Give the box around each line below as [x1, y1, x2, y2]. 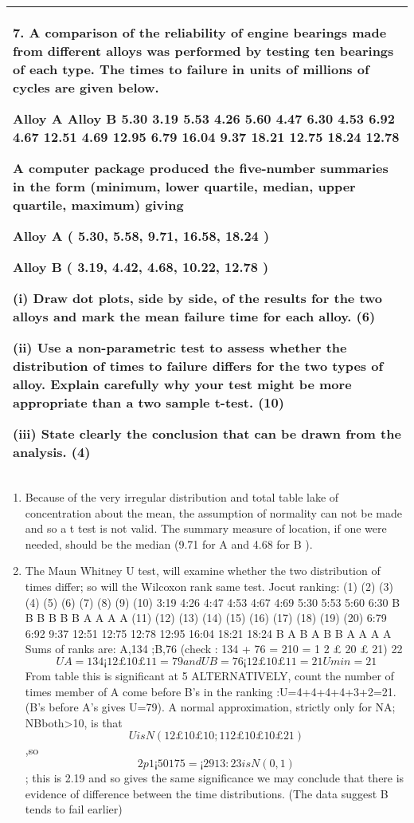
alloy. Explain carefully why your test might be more [13, 375, 352, 393]
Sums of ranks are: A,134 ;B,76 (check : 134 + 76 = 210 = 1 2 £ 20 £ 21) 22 [25, 640, 403, 657]
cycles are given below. [13, 78, 159, 96]
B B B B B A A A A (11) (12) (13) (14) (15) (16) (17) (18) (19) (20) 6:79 [25, 609, 387, 626]
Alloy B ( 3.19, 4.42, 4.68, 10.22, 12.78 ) [13, 258, 269, 276]
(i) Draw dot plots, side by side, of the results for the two [13, 289, 383, 307]
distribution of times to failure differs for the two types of [13, 356, 384, 375]
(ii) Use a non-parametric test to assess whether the [13, 338, 347, 356]
